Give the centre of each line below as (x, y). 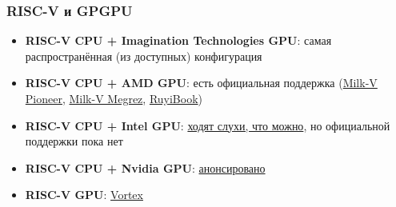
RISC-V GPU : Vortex (84, 195)
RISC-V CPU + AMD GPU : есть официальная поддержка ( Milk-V (201, 83)
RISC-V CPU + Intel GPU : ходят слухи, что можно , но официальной (208, 125)
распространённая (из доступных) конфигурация (144, 56)
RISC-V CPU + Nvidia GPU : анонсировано (145, 167)
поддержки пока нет (74, 141)
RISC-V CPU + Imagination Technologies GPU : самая (178, 40)
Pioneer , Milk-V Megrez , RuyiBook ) (114, 98)
